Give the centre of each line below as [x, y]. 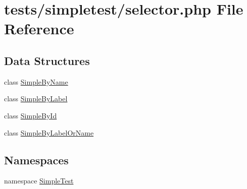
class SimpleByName [36, 81]
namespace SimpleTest [39, 181]
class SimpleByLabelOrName [49, 132]
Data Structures [47, 60]
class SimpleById [31, 115]
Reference [39, 28]
